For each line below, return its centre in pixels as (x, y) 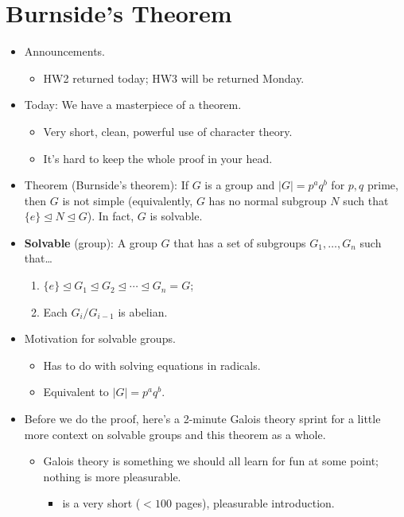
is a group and (240, 185)
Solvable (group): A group (91, 242)
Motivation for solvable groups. (100, 338)
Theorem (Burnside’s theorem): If (106, 185)
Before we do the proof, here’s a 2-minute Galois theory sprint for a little (202, 419)
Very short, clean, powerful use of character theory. (168, 131)
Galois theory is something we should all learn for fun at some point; (211, 461)
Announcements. (64, 51)
